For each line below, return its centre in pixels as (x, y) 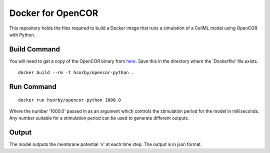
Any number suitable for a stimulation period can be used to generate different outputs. (99, 118)
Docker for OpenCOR (54, 13)
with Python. (22, 34)
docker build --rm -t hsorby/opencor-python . (76, 73)
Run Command (33, 87)
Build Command (34, 49)
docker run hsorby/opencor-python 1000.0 (69, 100)
